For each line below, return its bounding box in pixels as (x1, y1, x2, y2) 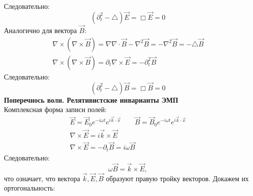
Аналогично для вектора (4, 25, 77, 36)
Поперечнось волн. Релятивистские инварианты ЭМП (4, 94, 178, 105)
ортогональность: (4, 183, 55, 193)
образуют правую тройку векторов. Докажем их (106, 173, 249, 183)
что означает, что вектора (4, 173, 80, 183)
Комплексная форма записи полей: (4, 104, 107, 115)
